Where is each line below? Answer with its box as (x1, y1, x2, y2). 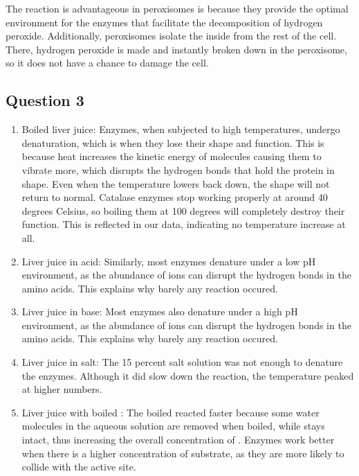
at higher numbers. (21, 382, 102, 396)
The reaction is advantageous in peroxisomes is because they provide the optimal (6, 1, 349, 15)
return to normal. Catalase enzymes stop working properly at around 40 (21, 190, 328, 204)
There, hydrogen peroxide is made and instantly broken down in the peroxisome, (6, 42, 347, 56)
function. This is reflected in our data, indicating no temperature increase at (21, 217, 346, 231)
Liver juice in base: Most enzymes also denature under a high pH (21, 304, 298, 319)
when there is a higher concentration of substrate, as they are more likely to (21, 446, 344, 460)
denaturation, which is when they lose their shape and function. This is (21, 135, 324, 150)
